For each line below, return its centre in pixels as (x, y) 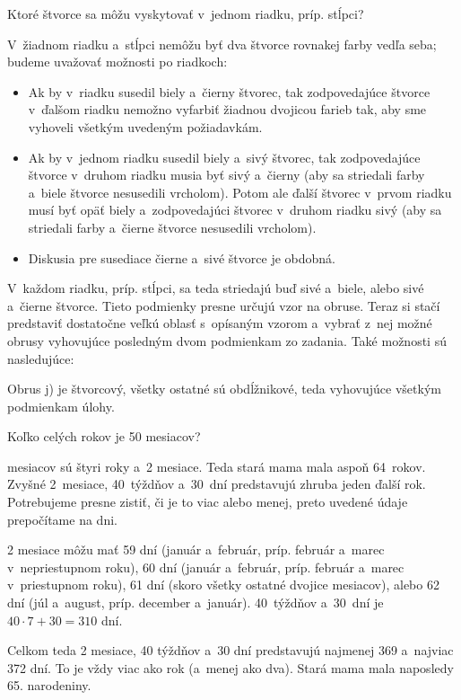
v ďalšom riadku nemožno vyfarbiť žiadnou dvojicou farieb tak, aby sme (227, 109)
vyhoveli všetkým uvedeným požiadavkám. (145, 126)
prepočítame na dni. (62, 519)
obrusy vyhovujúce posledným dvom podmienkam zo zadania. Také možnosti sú (227, 340)
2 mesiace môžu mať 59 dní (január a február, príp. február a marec (196, 549)
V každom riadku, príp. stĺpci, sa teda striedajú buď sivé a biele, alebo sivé (216, 288)
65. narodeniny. (49, 685)
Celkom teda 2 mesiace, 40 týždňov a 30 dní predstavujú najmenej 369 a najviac (230, 650)
